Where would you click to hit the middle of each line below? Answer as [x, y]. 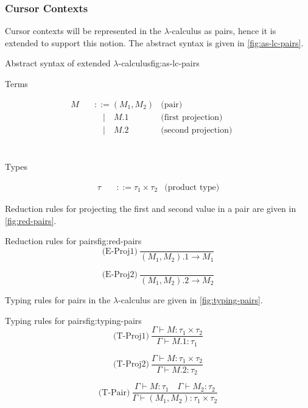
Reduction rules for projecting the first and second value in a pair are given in [151, 208]
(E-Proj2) [120, 275]
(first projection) [192, 117]
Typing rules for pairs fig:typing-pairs [73, 320]
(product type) [192, 187]
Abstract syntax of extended [58, 63]
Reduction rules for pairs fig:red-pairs [73, 241]
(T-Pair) [114, 392]
